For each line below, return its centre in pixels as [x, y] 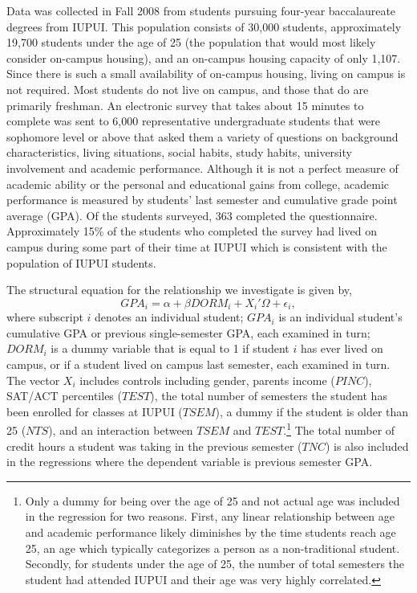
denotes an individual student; [169, 317]
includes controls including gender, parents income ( [207, 380]
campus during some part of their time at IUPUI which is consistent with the [197, 246]
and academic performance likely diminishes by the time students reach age [211, 532]
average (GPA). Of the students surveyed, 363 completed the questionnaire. [192, 215]
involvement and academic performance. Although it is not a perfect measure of [202, 168]
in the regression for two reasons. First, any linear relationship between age [210, 516]
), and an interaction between [121, 429]
